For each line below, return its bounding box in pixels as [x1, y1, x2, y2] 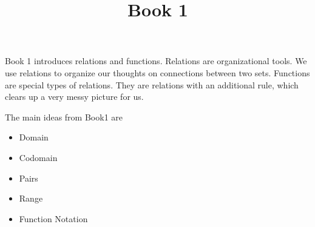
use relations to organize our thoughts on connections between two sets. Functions [5, 66, 310, 79]
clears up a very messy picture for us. [5, 90, 144, 103]
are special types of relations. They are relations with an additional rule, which [5, 78, 299, 91]
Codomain [19, 151, 58, 163]
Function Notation [19, 212, 88, 225]
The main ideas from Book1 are [5, 110, 123, 123]
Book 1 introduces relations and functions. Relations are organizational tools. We [5, 54, 307, 67]
